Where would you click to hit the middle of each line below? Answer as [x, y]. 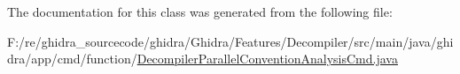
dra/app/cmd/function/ [72, 59]
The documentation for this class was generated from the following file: [200, 11]
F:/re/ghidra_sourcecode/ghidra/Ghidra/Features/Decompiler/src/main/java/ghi [230, 41]
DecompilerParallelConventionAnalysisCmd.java [267, 59]
